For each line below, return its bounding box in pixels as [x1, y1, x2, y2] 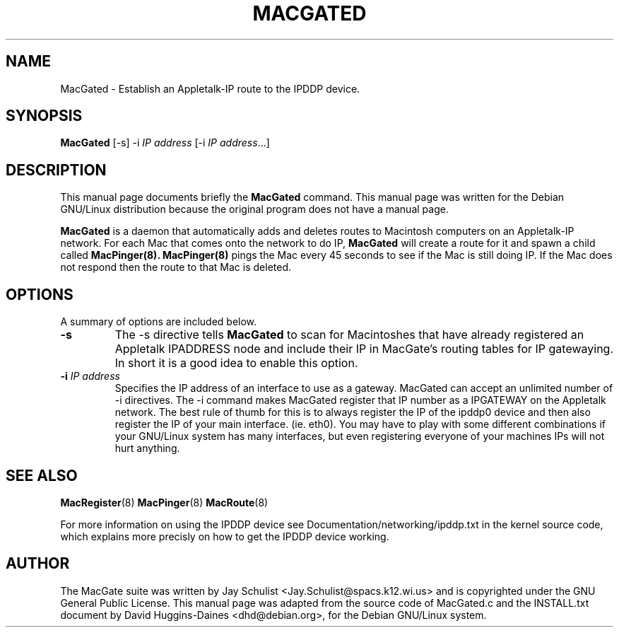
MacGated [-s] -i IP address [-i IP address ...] [60, 137, 270, 149]
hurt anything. [114, 442, 180, 455]
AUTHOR [6, 554, 70, 573]
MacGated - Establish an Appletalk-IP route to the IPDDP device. [60, 82, 360, 95]
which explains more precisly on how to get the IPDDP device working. [60, 530, 389, 542]
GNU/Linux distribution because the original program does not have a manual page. [60, 203, 449, 216]
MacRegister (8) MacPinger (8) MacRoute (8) [60, 496, 269, 509]
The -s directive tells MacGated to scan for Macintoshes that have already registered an [114, 327, 584, 342]
